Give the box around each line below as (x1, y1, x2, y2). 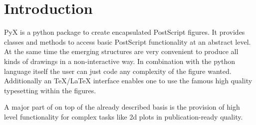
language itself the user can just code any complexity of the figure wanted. (4, 65, 232, 76)
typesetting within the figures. (4, 85, 96, 95)
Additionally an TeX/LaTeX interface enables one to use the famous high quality (4, 75, 253, 86)
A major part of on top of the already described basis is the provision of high (4, 102, 240, 112)
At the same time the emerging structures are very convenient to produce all (4, 46, 239, 57)
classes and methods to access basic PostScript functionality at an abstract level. (4, 36, 251, 47)
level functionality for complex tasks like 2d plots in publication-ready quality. (4, 111, 243, 122)
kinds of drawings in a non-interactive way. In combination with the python (4, 56, 236, 66)
